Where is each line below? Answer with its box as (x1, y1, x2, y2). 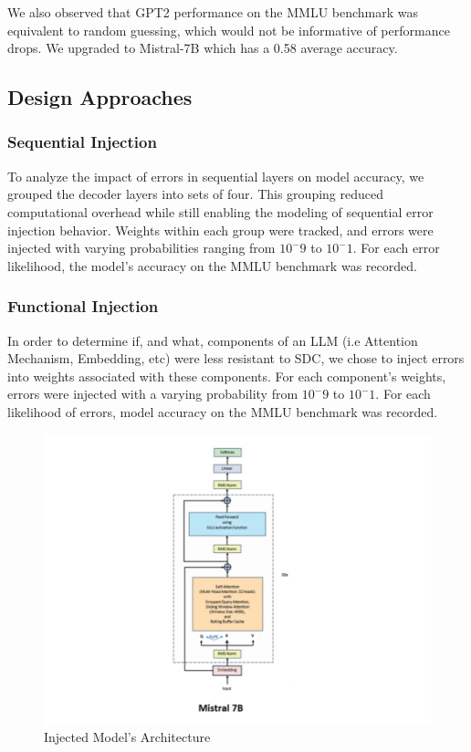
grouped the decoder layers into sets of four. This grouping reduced (7, 184, 384, 204)
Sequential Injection (7, 131, 157, 153)
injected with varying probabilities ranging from (7, 238, 276, 257)
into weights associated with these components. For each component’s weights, (7, 366, 446, 385)
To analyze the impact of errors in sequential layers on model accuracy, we (7, 166, 424, 185)
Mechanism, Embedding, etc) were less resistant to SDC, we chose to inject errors (7, 349, 465, 368)
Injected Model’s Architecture (44, 727, 211, 747)
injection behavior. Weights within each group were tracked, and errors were (7, 220, 434, 239)
